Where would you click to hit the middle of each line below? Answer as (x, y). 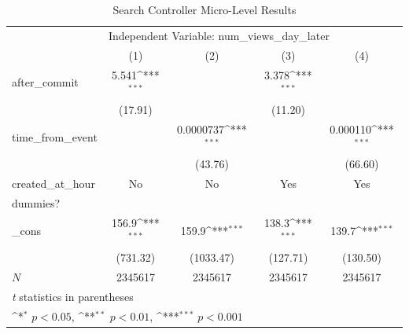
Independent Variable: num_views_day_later (219, 35)
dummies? (36, 202)
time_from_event (55, 136)
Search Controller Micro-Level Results (204, 9)
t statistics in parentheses (73, 296)
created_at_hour (53, 184)
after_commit (45, 82)
